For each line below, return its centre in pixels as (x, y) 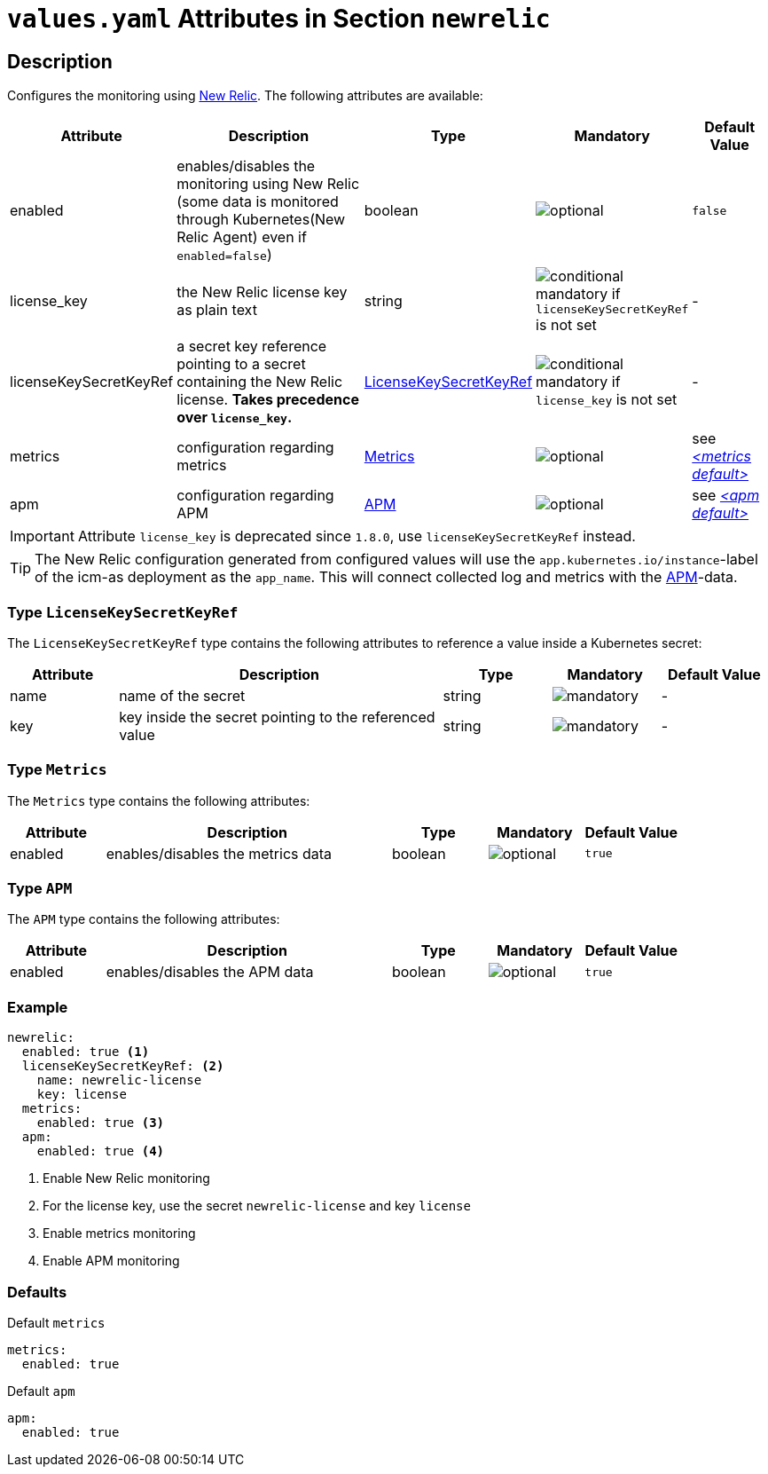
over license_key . (235, 418)
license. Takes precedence (268, 400)
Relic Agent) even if (242, 237)
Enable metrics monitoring (119, 1234)
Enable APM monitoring (111, 1261)
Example (38, 1007)
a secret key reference (252, 347)
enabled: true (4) (101, 1151)
